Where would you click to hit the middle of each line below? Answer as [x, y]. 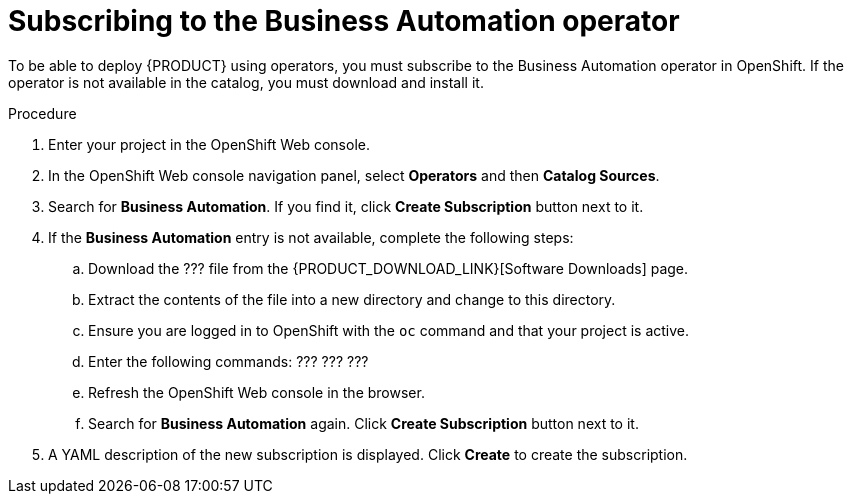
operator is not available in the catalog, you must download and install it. [246, 82]
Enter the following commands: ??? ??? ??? [228, 361]
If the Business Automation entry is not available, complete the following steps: [311, 237]
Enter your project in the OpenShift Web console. [209, 144]
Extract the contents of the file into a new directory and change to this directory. [352, 299]
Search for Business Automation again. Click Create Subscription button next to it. [363, 423]
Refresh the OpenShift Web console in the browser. [256, 392]
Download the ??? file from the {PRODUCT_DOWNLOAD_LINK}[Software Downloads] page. [388, 268]
